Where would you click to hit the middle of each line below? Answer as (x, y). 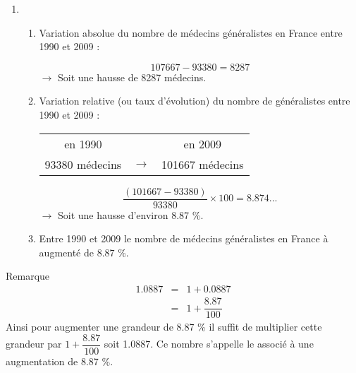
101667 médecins (202, 164)
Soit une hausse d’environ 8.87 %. (130, 214)
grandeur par (34, 344)
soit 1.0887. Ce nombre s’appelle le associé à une (209, 344)
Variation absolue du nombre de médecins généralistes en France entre (191, 32)
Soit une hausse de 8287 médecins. (132, 77)
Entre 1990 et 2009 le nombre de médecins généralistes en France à (184, 238)
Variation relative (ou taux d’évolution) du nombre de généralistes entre (195, 101)
